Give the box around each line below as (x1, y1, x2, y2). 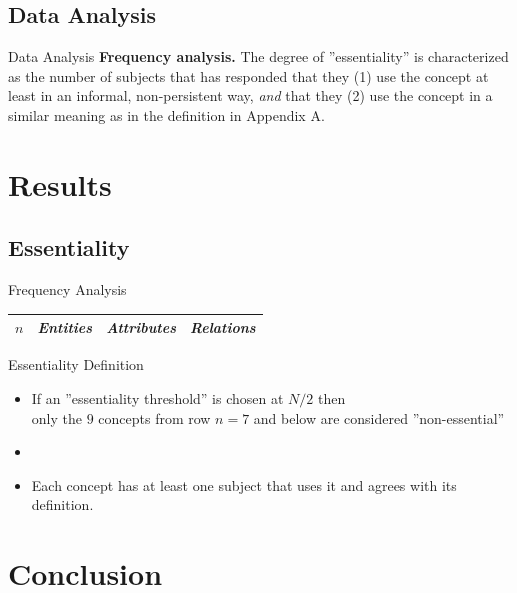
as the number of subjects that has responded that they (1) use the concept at (8, 65, 489, 86)
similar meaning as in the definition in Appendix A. (8, 104, 325, 125)
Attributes (106, 317, 177, 338)
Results (8, 163, 112, 204)
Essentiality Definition (8, 354, 144, 375)
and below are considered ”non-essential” (253, 407, 505, 428)
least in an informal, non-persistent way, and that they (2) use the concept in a (8, 85, 493, 106)
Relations (190, 317, 256, 338)
